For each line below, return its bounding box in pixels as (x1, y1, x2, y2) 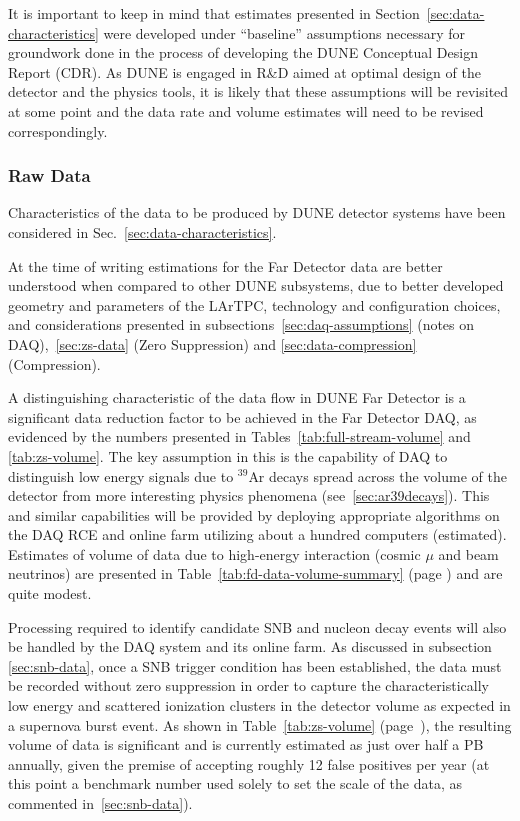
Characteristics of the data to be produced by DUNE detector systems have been (8, 202, 506, 223)
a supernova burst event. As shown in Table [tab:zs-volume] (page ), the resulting (8, 714, 512, 735)
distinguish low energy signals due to (8, 465, 234, 486)
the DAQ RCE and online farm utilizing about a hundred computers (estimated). (8, 524, 507, 545)
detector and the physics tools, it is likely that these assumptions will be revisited (8, 81, 509, 102)
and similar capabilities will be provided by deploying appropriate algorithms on (8, 504, 500, 525)
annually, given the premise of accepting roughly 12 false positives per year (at (8, 753, 490, 774)
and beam (438, 543, 499, 564)
